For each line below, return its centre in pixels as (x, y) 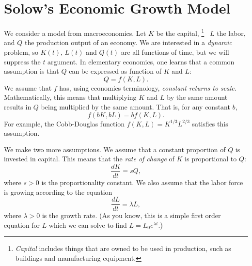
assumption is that (31, 71)
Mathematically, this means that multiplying (70, 97)
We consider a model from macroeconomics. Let (75, 33)
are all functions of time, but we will (175, 52)
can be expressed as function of (115, 71)
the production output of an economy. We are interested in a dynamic (128, 42)
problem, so (21, 52)
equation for (22, 225)
